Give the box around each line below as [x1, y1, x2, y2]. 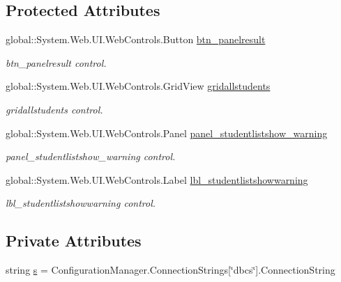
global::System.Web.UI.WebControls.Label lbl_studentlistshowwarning [6, 172, 308, 187]
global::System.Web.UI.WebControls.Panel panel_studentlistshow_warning [6, 125, 328, 140]
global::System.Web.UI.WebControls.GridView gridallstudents [6, 79, 271, 93]
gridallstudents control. [6, 102, 103, 116]
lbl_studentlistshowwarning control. [6, 196, 156, 210]
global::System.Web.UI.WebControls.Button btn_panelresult [6, 32, 266, 47]
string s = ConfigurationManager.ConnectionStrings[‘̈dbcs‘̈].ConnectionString [6, 263, 335, 277]
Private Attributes [6, 230, 142, 251]
